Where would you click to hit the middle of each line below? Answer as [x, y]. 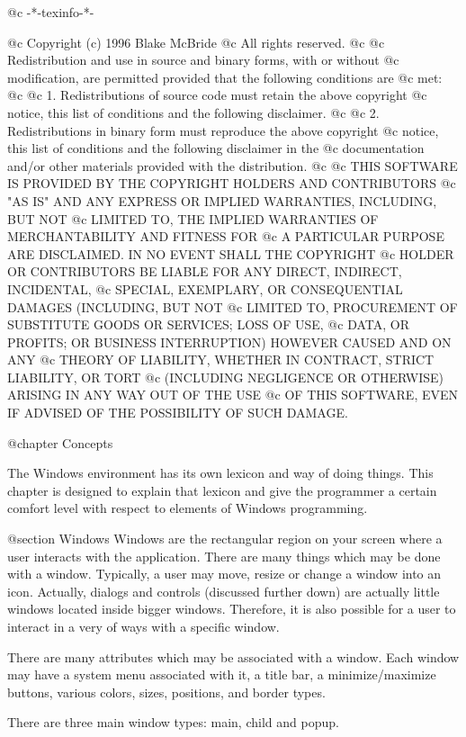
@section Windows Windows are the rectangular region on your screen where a [225, 539]
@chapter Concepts [60, 442]
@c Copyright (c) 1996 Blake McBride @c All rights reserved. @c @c [196, 42]
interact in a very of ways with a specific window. [143, 626]
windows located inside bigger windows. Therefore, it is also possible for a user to [232, 609]
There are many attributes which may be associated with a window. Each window [233, 656]
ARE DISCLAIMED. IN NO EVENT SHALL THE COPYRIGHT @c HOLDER [231, 253]
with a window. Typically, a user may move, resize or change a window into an [224, 574]
